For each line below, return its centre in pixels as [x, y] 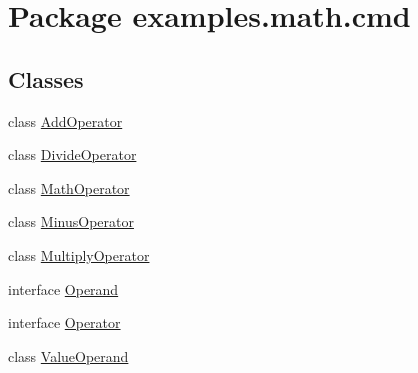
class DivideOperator [72, 154]
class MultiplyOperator [79, 254]
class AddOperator [65, 120]
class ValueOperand [68, 355]
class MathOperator [69, 187]
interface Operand [63, 288]
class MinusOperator [71, 221]
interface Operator [64, 322]
